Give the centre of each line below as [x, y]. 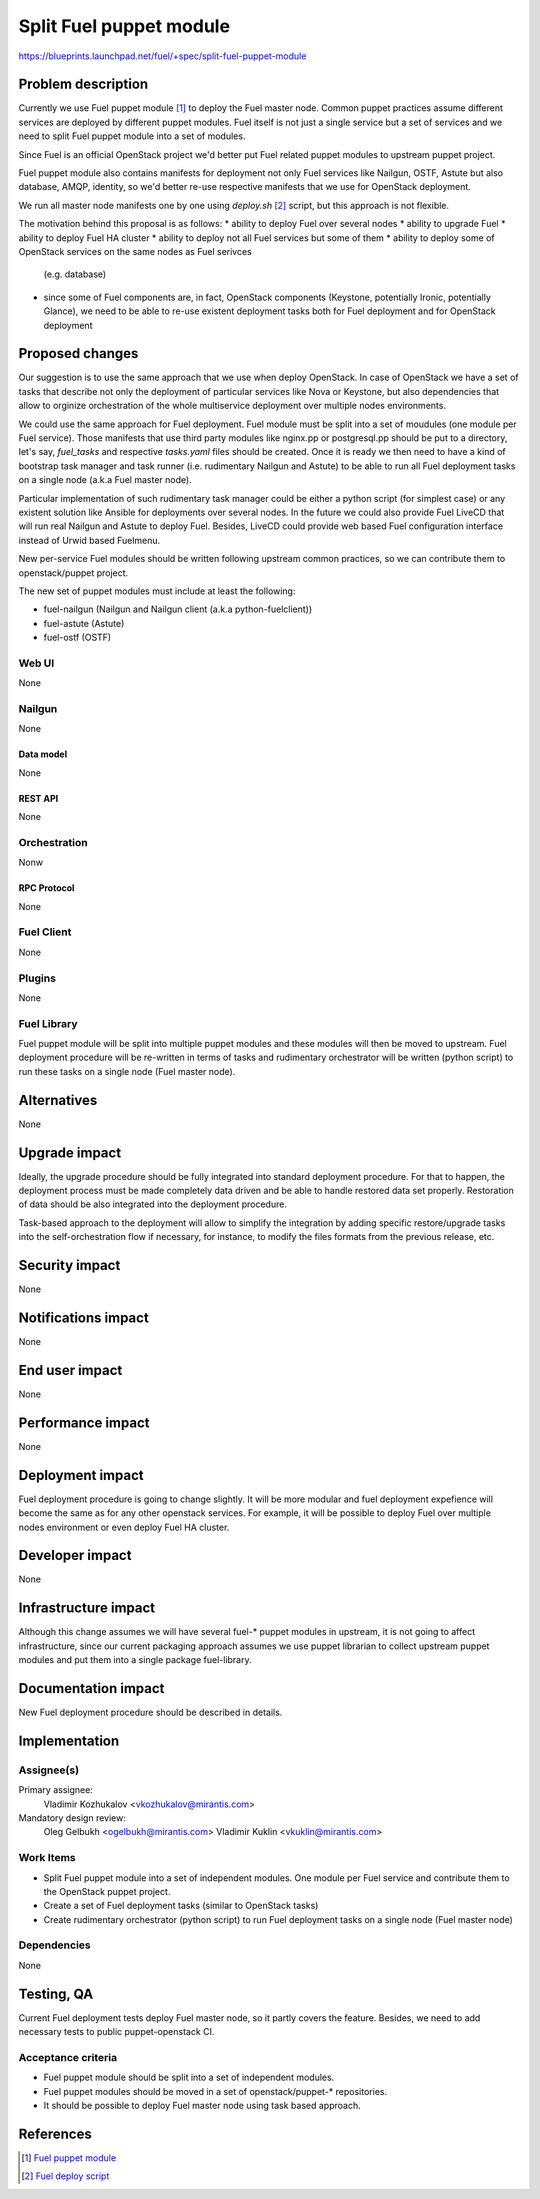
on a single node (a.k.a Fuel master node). [105, 480]
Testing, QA [56, 1993]
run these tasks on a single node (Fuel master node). [127, 1071]
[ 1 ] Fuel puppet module [69, 2157]
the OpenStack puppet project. [107, 1891]
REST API [38, 798]
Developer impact [75, 1555]
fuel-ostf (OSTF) [77, 637]
